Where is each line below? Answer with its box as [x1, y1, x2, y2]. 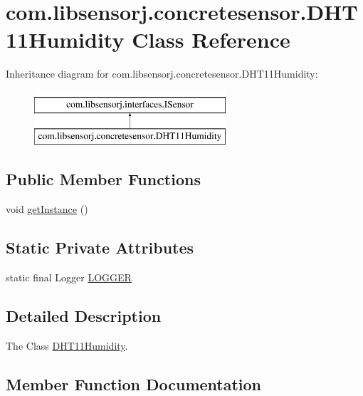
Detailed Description [6, 305, 162, 327]
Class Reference [132, 25, 290, 54]
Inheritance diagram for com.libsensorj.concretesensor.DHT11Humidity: [6, 66, 318, 81]
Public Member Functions [6, 168, 201, 190]
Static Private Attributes [6, 236, 194, 259]
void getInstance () [6, 202, 88, 217]
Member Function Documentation [6, 372, 262, 395]
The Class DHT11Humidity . [6, 338, 128, 353]
